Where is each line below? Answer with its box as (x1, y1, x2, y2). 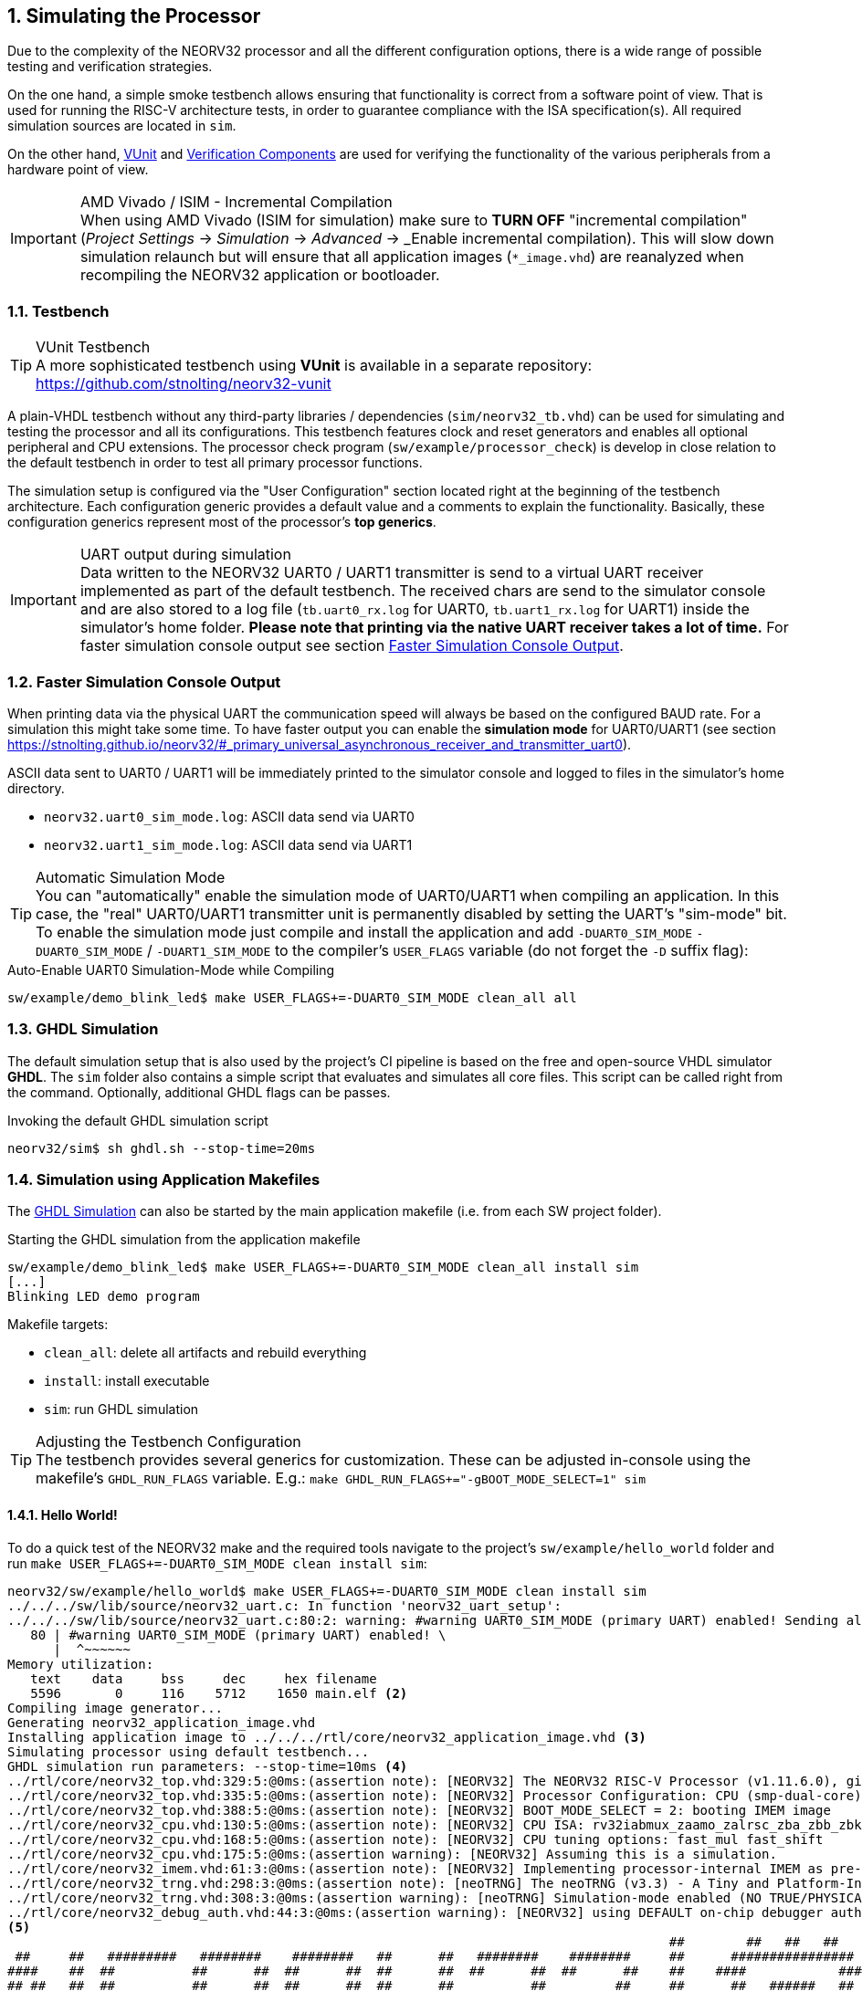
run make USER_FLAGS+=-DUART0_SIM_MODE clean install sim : (7, 1555, 427, 1571)
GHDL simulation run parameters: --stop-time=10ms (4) (7, 1758, 408, 1774)
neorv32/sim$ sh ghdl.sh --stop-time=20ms (7, 1140, 316, 1156)
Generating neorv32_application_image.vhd (7, 1714, 316, 1730)
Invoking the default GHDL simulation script (7, 1112, 268, 1128)
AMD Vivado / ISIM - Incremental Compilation (79, 193, 393, 212)
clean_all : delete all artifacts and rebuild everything (44, 1345, 367, 1361)
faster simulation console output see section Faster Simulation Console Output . (79, 636, 624, 655)
